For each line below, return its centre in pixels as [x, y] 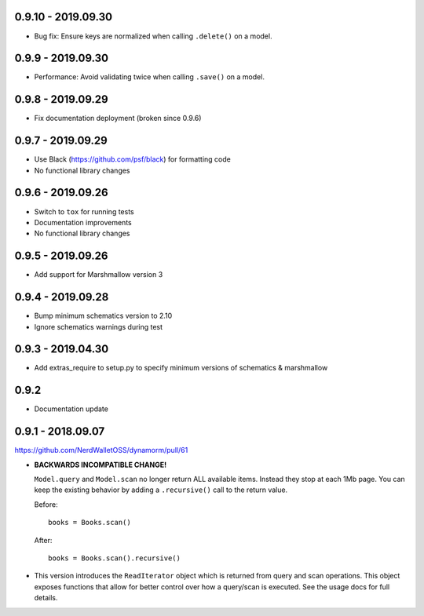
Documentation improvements [83, 222]
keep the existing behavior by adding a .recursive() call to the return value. [161, 490]
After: [43, 540]
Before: [46, 504]
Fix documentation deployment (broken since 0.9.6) [118, 118]
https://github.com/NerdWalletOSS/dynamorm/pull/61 [101, 450]
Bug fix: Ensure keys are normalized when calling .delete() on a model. [153, 36]
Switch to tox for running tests [84, 211]
